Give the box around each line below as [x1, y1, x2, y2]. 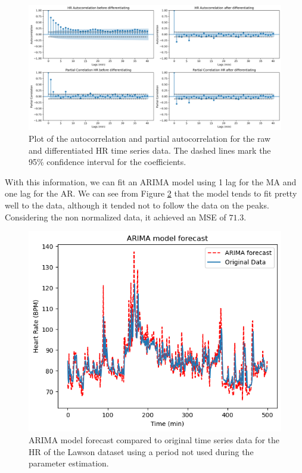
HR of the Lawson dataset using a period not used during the [29, 445, 254, 458]
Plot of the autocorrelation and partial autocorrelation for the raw [29, 132, 271, 144]
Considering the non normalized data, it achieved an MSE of [5, 210, 226, 223]
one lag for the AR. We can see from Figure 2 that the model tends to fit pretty [5, 187, 297, 200]
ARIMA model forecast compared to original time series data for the [29, 434, 279, 446]
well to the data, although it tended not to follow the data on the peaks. [5, 198, 269, 211]
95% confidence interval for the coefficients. [29, 155, 186, 168]
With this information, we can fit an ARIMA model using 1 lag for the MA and [5, 175, 297, 188]
